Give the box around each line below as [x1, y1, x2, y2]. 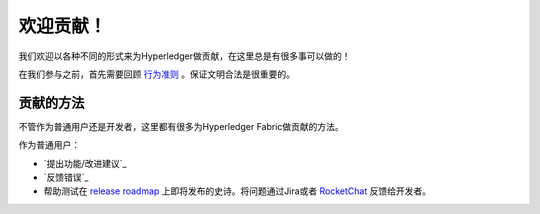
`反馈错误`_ [43, 171, 89, 184]
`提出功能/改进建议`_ [43, 157, 127, 169]
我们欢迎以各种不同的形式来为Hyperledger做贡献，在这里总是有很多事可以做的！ [18, 50, 351, 62]
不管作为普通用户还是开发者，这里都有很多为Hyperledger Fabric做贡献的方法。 [18, 120, 344, 132]
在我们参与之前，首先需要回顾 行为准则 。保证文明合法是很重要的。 [18, 68, 295, 80]
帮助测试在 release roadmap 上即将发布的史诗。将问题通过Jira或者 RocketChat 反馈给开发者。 [43, 185, 432, 197]
